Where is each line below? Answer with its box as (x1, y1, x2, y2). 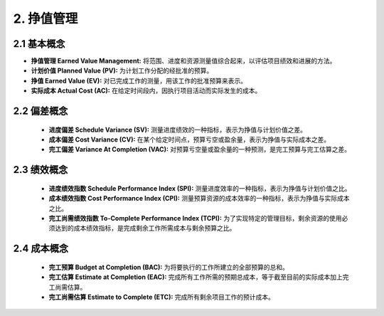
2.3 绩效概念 (13, 164, 68, 176)
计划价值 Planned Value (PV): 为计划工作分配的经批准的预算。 (31, 66, 213, 75)
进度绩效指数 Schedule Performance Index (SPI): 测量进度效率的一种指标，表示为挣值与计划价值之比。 (48, 184, 351, 192)
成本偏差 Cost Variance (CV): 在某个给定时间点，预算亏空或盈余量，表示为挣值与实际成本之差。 (48, 135, 331, 144)
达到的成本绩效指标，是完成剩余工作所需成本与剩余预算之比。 (54, 224, 236, 233)
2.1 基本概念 (13, 38, 65, 50)
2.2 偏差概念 (13, 105, 68, 117)
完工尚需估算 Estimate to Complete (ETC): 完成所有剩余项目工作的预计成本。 (48, 293, 275, 301)
